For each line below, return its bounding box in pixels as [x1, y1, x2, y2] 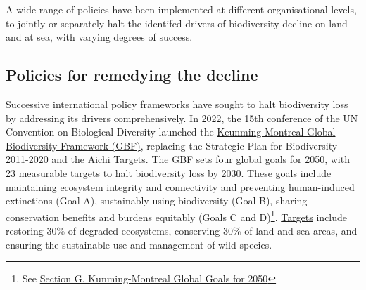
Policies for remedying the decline [6, 64, 258, 86]
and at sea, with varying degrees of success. [6, 29, 193, 44]
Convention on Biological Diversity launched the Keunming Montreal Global [6, 124, 336, 139]
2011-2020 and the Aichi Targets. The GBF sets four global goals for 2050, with [6, 152, 350, 166]
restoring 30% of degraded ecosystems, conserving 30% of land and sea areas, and [6, 223, 358, 237]
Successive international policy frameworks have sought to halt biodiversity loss [6, 96, 348, 111]
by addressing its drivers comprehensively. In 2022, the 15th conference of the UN [6, 110, 358, 125]
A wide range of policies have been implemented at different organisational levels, [6, 2, 357, 16]
